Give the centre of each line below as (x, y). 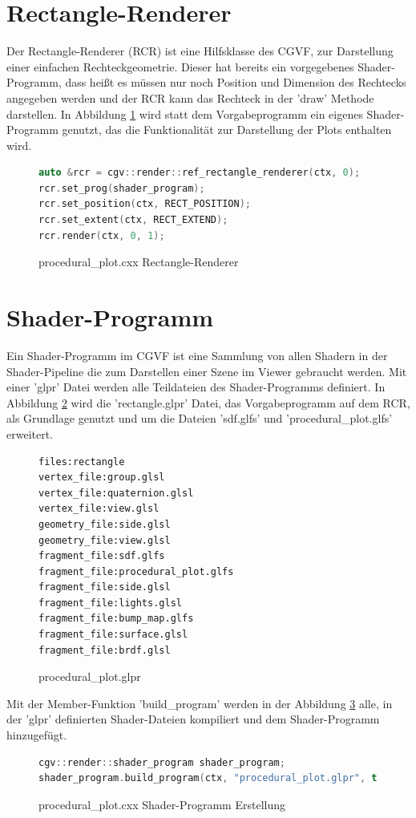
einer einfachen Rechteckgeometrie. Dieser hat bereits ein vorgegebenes (180, 66)
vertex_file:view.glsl (99, 509)
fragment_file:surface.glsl (113, 635)
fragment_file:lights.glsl (110, 603)
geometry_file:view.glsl (105, 540)
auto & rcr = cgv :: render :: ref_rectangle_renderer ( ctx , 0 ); (200, 173)
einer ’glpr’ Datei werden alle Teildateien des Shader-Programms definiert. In (196, 387)
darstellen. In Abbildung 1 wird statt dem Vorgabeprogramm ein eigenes (185, 113)
